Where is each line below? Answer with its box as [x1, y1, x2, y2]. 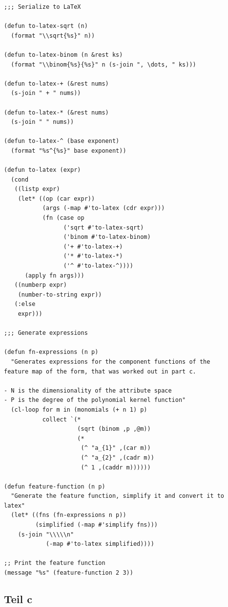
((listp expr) [14, 186, 60, 193]
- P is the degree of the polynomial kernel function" [4, 397, 186, 404]
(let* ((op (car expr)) [18, 195, 95, 202]
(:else [14, 301, 36, 308]
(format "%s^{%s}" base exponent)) [11, 147, 126, 154]
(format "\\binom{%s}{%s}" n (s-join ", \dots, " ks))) [11, 61, 196, 68]
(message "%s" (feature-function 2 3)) [4, 569, 133, 577]
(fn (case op [42, 214, 84, 222]
